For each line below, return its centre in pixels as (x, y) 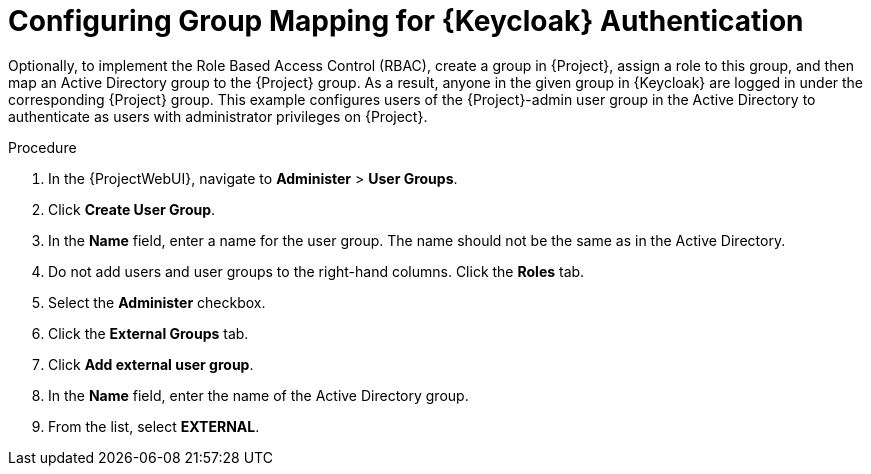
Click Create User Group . (132, 209)
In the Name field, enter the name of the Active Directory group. (258, 395)
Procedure (42, 147)
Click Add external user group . (151, 364)
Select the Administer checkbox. (157, 302)
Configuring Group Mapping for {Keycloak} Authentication (406, 21)
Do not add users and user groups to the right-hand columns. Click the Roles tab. (316, 271)
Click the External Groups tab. (148, 333)
